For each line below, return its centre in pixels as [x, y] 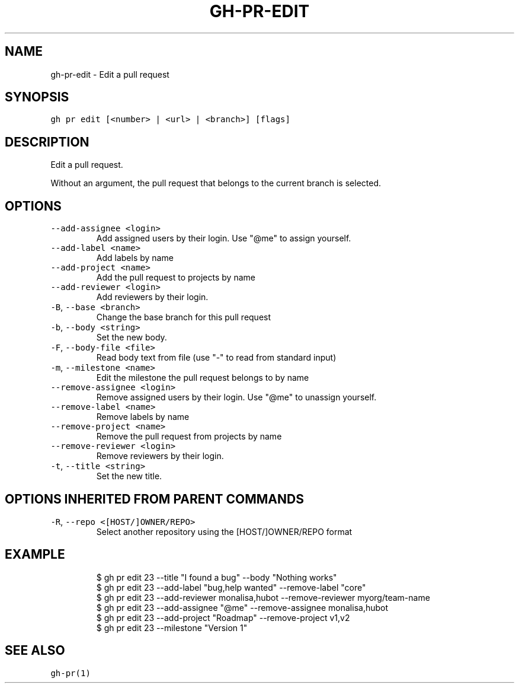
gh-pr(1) [71, 673]
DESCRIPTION [47, 142]
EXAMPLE [35, 555]
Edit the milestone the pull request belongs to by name [203, 378]
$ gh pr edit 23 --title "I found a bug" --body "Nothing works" [217, 577]
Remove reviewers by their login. [160, 456]
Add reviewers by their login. [152, 297]
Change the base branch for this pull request [184, 317]
